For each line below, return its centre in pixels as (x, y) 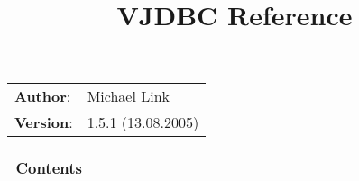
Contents (49, 168)
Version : (44, 122)
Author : (43, 96)
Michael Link (128, 96)
